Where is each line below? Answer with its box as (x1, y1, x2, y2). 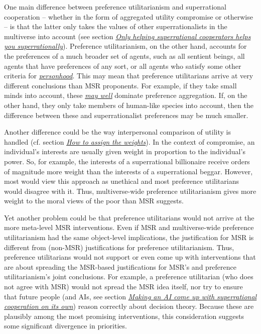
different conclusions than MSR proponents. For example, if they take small (4, 80, 237, 90)
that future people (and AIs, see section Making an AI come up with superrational (4, 291, 257, 301)
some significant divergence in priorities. (4, 320, 127, 331)
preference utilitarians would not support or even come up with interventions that (4, 252, 256, 262)
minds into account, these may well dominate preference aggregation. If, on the (4, 90, 247, 100)
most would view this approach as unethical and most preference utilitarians (4, 176, 239, 186)
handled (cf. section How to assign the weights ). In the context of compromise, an (4, 136, 255, 147)
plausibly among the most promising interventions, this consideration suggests (4, 310, 244, 321)
